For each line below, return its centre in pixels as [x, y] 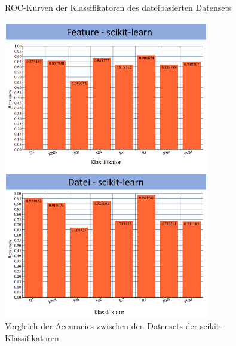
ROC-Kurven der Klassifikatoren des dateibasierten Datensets [118, 7]
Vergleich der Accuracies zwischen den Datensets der [101, 326]
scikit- [211, 326]
